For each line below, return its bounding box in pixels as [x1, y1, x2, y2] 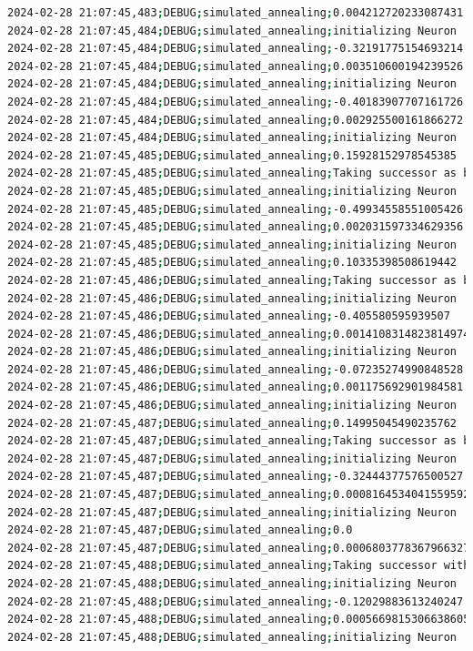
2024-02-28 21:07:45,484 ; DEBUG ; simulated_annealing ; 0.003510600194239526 [7, 59, 464, 73]
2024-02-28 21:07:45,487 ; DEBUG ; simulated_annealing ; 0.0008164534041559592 [7, 488, 470, 502]
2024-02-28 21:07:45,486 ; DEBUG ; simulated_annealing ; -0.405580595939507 [7, 310, 450, 323]
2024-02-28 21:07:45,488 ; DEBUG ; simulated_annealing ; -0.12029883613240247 [7, 595, 464, 608]
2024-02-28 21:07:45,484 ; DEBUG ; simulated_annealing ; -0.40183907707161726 [7, 95, 464, 108]
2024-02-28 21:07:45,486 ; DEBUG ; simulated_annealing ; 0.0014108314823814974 [7, 327, 470, 341]
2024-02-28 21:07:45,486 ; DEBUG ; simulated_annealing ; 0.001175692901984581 [7, 381, 464, 394]
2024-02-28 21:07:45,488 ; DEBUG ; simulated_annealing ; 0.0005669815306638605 [7, 613, 470, 626]
